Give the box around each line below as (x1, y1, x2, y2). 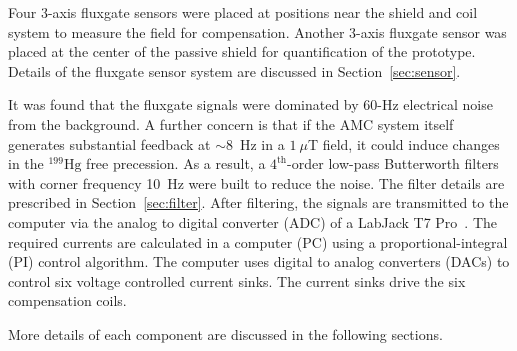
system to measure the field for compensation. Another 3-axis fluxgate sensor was (8, 21, 507, 42)
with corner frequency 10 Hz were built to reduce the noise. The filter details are (8, 172, 505, 193)
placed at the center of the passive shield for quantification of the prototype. (8, 41, 476, 62)
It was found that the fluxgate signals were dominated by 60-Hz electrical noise (8, 94, 493, 115)
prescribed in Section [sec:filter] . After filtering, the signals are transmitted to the (8, 192, 509, 213)
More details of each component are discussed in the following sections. (8, 323, 443, 344)
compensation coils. (8, 290, 127, 311)
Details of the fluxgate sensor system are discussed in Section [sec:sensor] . (8, 60, 461, 81)
